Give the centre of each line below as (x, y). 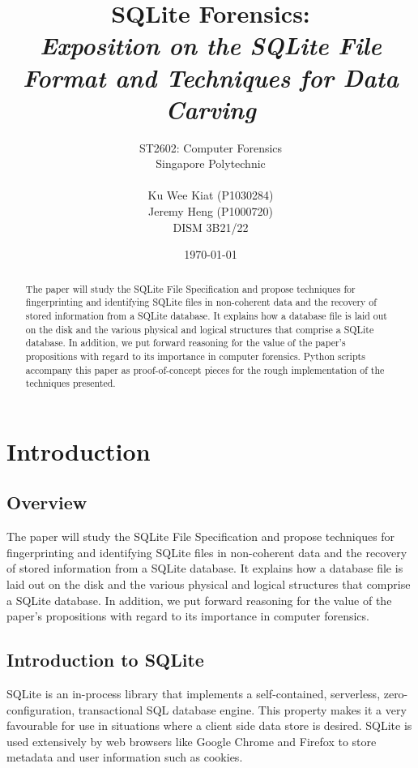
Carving (211, 109)
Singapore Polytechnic (211, 163)
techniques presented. (70, 383)
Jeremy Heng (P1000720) (211, 211)
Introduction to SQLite (105, 660)
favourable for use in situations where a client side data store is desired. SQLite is (209, 725)
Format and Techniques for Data (211, 77)
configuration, (41, 709)
